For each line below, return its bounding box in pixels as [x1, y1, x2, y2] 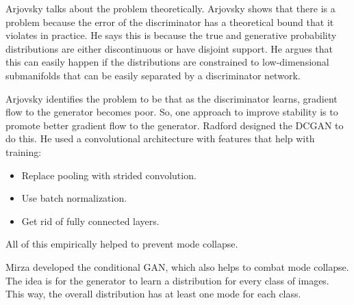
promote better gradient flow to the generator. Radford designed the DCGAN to [5, 118, 344, 132]
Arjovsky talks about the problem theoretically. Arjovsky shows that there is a [5, 1, 336, 15]
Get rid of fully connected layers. [21, 213, 160, 228]
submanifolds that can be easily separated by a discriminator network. [5, 68, 301, 82]
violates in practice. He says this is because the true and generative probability [5, 28, 337, 42]
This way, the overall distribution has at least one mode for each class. [5, 287, 301, 301]
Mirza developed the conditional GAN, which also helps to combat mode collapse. [5, 259, 349, 274]
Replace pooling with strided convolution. [21, 168, 197, 182]
